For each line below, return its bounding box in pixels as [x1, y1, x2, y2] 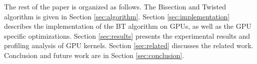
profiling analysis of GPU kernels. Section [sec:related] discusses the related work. [4, 40, 253, 51]
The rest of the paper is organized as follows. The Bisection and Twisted [4, 1, 226, 11]
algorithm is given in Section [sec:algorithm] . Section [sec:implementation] [4, 11, 230, 21]
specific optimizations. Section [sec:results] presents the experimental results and [4, 30, 250, 41]
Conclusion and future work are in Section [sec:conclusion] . [4, 50, 184, 60]
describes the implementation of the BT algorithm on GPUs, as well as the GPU [4, 21, 251, 31]
